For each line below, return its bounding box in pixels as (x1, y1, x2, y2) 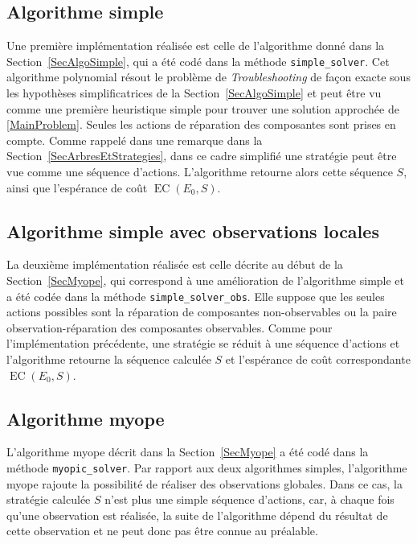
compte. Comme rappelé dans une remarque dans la (6, 131, 263, 148)
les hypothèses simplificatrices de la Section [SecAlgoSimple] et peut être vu (6, 84, 382, 101)
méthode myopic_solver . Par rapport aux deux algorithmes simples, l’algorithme (6, 460, 407, 476)
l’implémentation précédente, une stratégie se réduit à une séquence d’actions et (6, 335, 400, 352)
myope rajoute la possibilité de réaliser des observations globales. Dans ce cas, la (6, 475, 403, 492)
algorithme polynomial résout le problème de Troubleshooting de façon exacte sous (6, 68, 411, 85)
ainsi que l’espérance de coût (6, 179, 148, 196)
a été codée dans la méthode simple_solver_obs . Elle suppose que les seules (6, 287, 385, 304)
